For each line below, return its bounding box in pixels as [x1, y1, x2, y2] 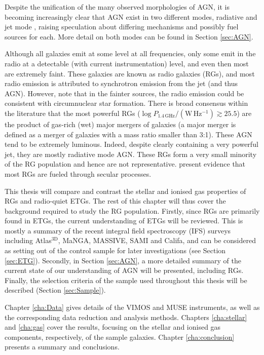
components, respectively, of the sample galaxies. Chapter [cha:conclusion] [5, 331, 235, 342]
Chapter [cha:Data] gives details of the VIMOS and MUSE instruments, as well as [5, 302, 260, 312]
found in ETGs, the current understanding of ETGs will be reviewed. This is [5, 215, 243, 226]
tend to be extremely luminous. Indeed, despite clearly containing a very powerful [5, 139, 258, 149]
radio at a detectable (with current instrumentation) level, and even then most [5, 58, 249, 68]
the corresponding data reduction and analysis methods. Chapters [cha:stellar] [5, 311, 247, 322]
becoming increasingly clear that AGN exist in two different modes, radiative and [5, 11, 257, 22]
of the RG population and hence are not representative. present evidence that [5, 159, 246, 169]
